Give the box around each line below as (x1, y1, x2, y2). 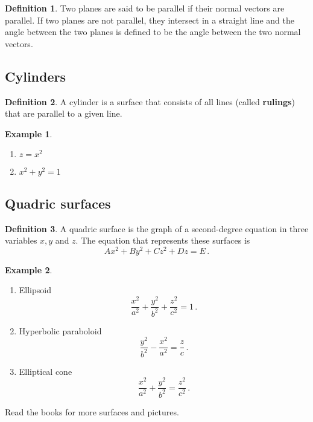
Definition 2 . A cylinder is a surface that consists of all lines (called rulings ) (5, 95, 295, 108)
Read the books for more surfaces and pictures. (5, 405, 179, 418)
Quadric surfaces (5, 193, 111, 212)
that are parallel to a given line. (5, 107, 122, 120)
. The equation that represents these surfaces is (75, 234, 250, 247)
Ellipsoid (19, 284, 51, 296)
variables (5, 234, 37, 247)
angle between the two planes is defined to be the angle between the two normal (5, 25, 301, 38)
